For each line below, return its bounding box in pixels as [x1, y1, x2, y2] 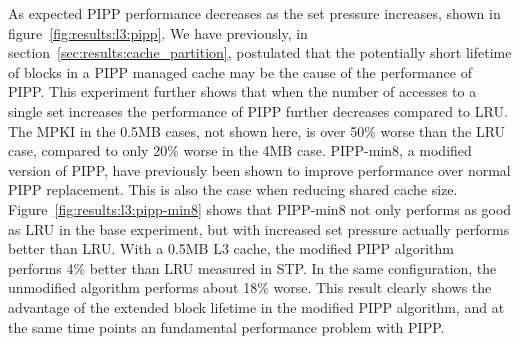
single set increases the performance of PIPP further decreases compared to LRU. [8, 100, 508, 121]
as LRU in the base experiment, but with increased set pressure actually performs [8, 218, 510, 239]
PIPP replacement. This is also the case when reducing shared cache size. [8, 179, 458, 200]
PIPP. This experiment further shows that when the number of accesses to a [8, 81, 477, 102]
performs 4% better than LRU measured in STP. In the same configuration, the [8, 257, 497, 278]
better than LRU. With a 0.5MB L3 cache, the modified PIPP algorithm [8, 238, 454, 259]
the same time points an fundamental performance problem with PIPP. [8, 316, 445, 337]
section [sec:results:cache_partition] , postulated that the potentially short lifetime [8, 42, 512, 63]
